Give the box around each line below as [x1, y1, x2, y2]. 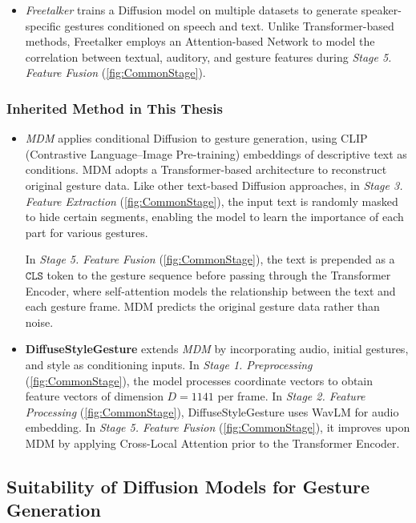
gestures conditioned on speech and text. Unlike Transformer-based [64, 17, 394, 34]
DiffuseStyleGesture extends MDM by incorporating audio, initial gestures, [25, 340, 409, 357]
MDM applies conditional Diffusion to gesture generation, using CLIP [25, 130, 368, 147]
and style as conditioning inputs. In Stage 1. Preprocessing [25, 356, 313, 372]
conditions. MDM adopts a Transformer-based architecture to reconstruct [25, 161, 387, 178]
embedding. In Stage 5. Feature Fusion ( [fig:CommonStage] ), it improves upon [25, 419, 410, 436]
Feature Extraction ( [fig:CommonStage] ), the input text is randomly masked [25, 192, 398, 209]
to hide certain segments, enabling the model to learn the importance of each [25, 208, 404, 225]
